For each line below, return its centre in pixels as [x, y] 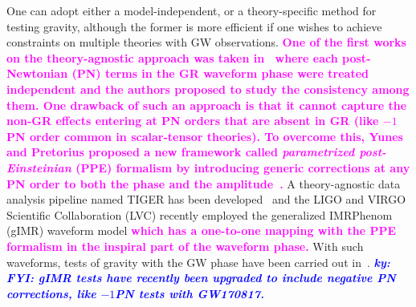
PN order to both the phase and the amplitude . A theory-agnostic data [204, 183]
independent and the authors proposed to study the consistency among [208, 89]
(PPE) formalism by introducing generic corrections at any [243, 167]
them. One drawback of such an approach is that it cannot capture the [207, 105]
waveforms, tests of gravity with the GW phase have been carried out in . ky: [198, 262]
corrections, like [51, 293]
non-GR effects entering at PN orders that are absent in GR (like [193, 121]
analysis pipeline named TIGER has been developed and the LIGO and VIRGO [206, 199]
